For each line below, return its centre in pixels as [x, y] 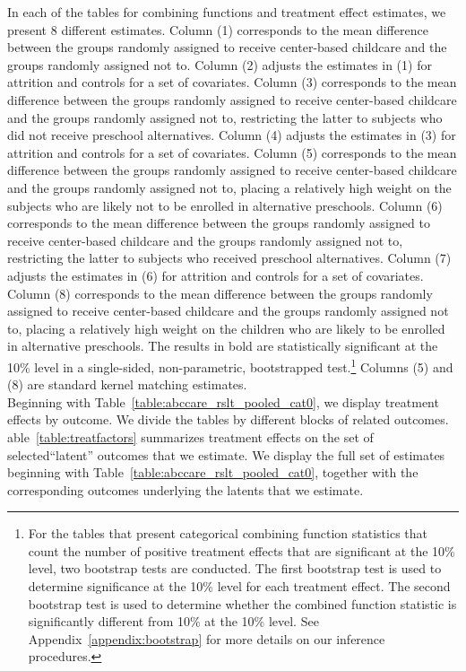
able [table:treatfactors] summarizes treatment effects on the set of [190, 436]
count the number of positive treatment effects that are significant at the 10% [242, 550]
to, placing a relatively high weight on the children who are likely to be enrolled [226, 328]
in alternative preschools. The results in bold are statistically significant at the [223, 346]
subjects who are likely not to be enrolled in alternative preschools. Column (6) [225, 205]
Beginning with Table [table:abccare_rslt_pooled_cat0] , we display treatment [223, 401]
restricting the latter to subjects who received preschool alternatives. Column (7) [229, 258]
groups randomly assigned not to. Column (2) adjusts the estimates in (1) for [220, 64]
